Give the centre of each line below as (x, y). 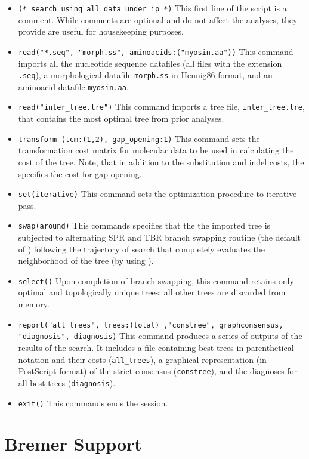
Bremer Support (73, 444)
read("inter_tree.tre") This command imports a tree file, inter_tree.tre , (161, 107)
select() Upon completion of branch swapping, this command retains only (156, 280)
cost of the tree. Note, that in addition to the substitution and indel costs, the (161, 161)
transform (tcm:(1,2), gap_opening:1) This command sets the (139, 138)
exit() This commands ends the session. (93, 403)
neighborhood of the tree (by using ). (86, 261)
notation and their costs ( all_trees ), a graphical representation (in (142, 359)
